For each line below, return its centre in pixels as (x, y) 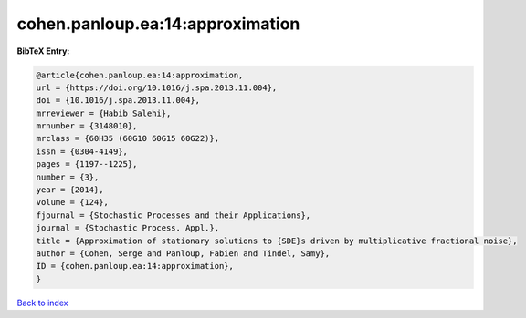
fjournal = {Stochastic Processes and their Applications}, (174, 215)
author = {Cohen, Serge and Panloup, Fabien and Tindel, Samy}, (183, 254)
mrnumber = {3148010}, (87, 126)
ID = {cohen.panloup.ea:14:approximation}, (135, 266)
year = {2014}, (70, 190)
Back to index (42, 303)
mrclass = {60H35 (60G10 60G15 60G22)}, (127, 138)
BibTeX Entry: (43, 51)
